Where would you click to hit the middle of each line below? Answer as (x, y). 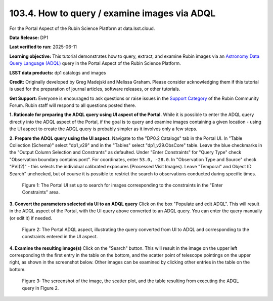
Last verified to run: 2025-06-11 (43, 47)
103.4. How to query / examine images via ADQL (112, 13)
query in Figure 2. (40, 288)
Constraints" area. (41, 192)
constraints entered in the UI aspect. (60, 237)
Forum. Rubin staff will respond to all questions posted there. (73, 105)
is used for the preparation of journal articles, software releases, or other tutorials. (95, 89)
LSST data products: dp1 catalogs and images (58, 72)
